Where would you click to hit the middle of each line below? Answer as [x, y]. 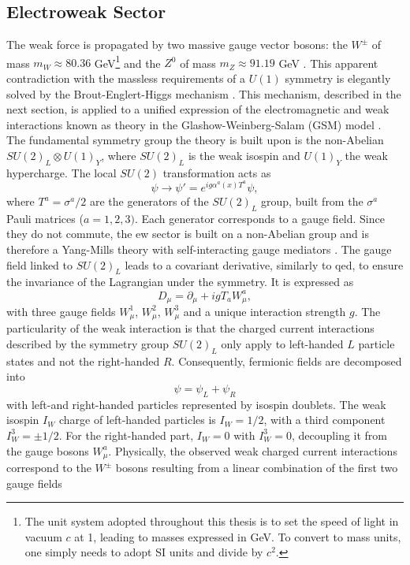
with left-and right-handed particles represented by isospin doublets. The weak [196, 404]
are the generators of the [149, 201]
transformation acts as [217, 172]
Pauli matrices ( [45, 218]
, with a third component [324, 420]
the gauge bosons [48, 450]
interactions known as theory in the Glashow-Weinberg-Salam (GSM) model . [194, 124]
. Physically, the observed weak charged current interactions [253, 450]
